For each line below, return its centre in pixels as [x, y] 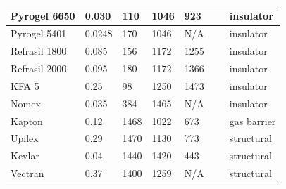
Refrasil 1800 [39, 51]
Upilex [25, 138]
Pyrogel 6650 [43, 15]
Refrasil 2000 [39, 69]
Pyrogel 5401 [39, 33]
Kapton [27, 120]
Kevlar [25, 156]
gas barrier [253, 120]
